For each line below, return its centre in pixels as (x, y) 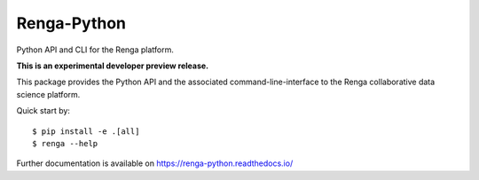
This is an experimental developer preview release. (113, 66)
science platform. (48, 94)
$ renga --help (65, 143)
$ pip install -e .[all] (86, 131)
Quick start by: (43, 111)
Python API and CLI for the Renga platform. (95, 50)
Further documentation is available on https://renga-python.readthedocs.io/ (155, 163)
